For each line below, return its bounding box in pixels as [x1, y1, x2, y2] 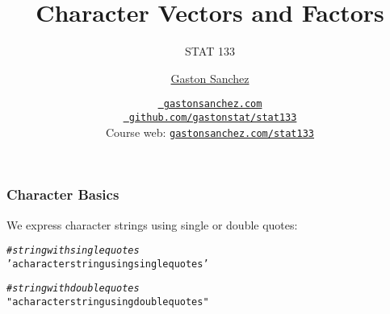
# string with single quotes [6, 245, 140, 257]
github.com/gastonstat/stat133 [128, 111, 297, 123]
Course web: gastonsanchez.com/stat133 [105, 123, 315, 140]
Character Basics [6, 184, 120, 205]
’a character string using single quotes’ [6, 258, 209, 270]
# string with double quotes [6, 283, 140, 295]
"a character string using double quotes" [6, 296, 209, 308]
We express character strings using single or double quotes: [6, 216, 298, 233]
